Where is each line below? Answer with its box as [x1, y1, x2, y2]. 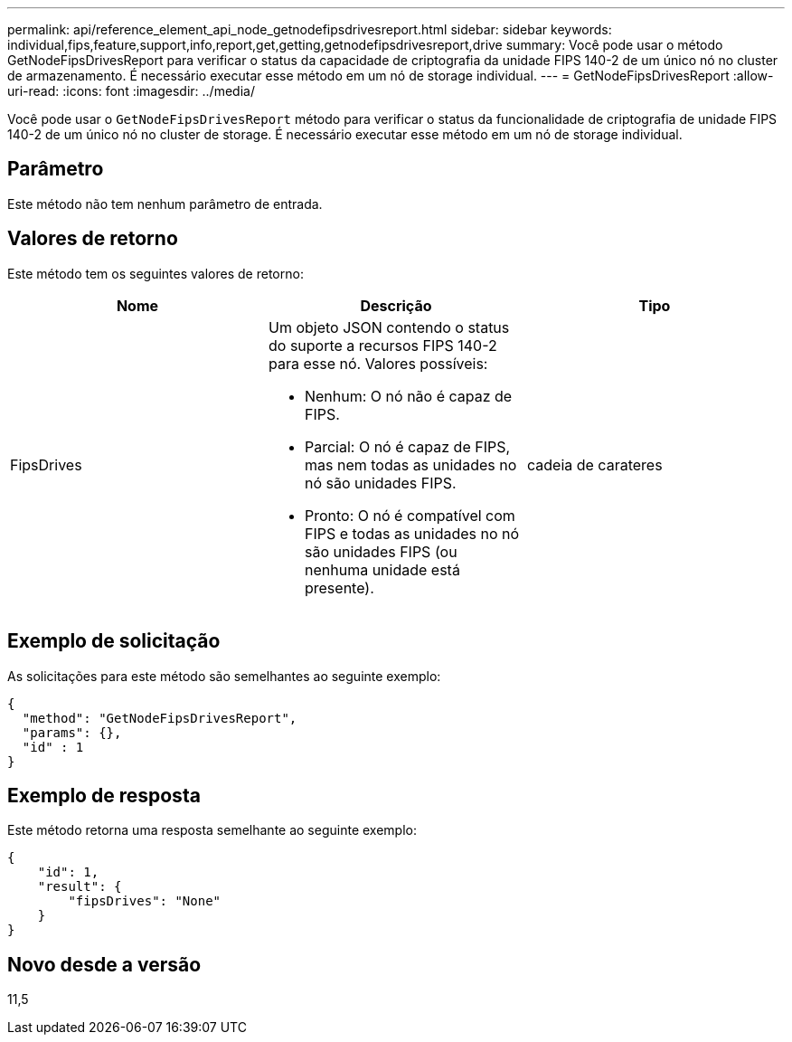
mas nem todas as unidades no [304, 455, 517, 474]
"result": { [37, 879, 122, 895]
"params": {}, [22, 725, 122, 740]
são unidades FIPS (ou [304, 542, 457, 561]
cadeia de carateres [526, 455, 663, 474]
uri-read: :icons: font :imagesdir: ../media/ [7, 83, 255, 99]
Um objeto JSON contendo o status [268, 317, 510, 336]
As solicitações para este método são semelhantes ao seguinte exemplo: [7, 668, 441, 684]
